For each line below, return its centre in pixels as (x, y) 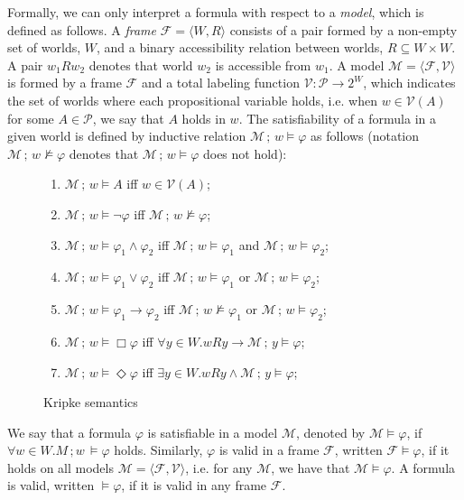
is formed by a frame (65, 83)
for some (31, 118)
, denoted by (330, 432)
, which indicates (409, 83)
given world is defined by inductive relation (127, 136)
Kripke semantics (91, 402)
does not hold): (245, 153)
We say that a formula (70, 432)
